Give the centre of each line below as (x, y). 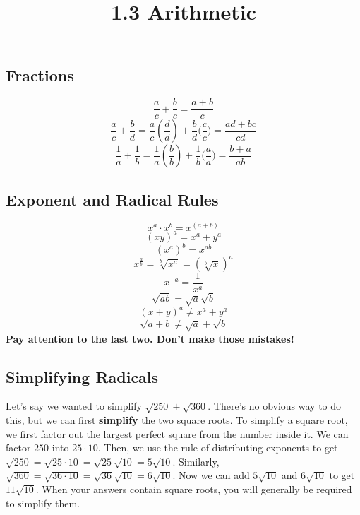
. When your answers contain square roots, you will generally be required (194, 489)
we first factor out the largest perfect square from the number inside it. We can (177, 433)
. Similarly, (196, 461)
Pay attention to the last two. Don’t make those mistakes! (150, 338)
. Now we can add (211, 475)
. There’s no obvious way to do (275, 406)
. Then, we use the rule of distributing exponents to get (218, 448)
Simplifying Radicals (82, 376)
